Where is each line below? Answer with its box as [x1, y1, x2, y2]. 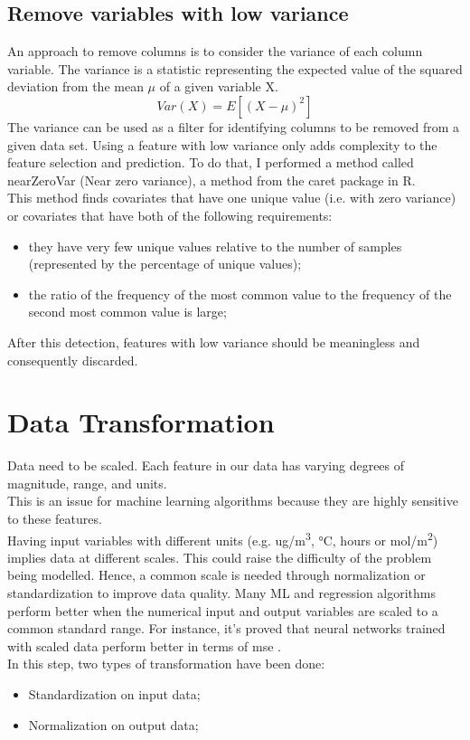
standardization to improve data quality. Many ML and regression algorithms [7, 583, 437, 602]
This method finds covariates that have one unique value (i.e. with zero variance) [7, 188, 456, 207]
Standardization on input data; [28, 685, 201, 704]
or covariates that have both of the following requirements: [7, 205, 333, 224]
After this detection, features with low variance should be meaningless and [7, 332, 420, 351]
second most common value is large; [28, 302, 227, 321]
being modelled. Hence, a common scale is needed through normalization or [7, 565, 426, 584]
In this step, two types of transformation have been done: [7, 654, 325, 673]
